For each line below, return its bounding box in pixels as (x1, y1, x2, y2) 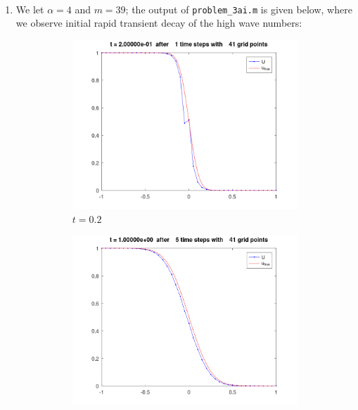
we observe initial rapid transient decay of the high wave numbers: (15, 15, 302, 30)
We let (15, 1, 44, 16)
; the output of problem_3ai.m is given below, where (125, 1, 352, 16)
